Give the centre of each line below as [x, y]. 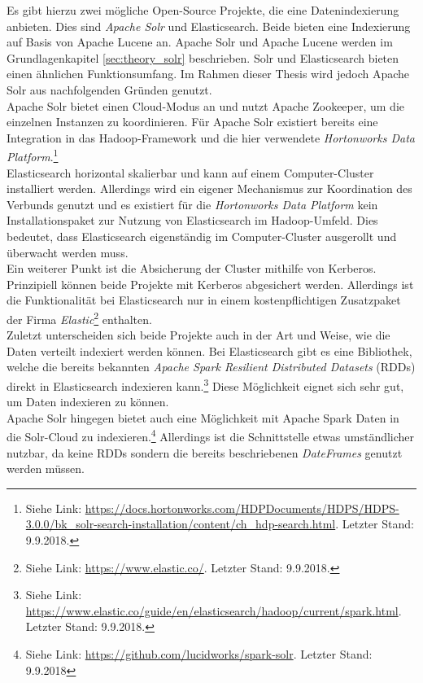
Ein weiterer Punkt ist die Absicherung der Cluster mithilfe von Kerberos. [192, 268]
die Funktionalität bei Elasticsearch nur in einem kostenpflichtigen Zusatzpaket [204, 300]
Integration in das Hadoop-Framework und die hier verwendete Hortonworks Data [211, 137]
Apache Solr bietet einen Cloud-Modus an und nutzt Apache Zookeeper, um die [206, 105]
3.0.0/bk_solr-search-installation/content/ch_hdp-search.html [181, 524]
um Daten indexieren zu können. [88, 402]
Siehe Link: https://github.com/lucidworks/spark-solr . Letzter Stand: [199, 654]
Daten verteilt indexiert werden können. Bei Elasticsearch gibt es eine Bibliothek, [209, 350]
